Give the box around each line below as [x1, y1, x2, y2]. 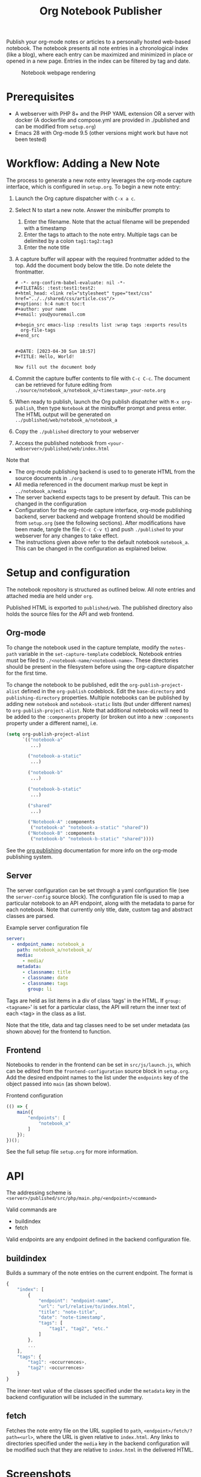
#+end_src [14, 333, 40, 339]
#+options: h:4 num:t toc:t [14, 301, 85, 307]
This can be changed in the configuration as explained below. [14, 545, 167, 552]
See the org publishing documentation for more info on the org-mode [6, 846, 178, 854]
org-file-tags [20, 327, 56, 334]
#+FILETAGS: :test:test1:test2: [14, 285, 96, 292]
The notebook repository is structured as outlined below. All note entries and [6, 586, 196, 593]
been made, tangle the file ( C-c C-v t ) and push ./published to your [14, 526, 184, 533]
